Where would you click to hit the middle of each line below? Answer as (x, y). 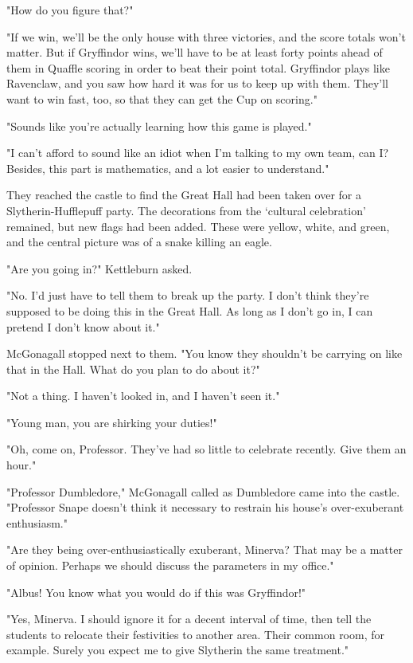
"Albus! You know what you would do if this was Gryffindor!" (156, 592)
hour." (21, 465)
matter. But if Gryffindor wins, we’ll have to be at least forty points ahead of (195, 52)
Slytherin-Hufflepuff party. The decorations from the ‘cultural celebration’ (186, 210)
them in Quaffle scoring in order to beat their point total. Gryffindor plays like (198, 67)
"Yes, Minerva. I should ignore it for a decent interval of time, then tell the (189, 619)
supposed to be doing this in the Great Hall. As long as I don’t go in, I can (190, 310)
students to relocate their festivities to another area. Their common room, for (196, 634)
